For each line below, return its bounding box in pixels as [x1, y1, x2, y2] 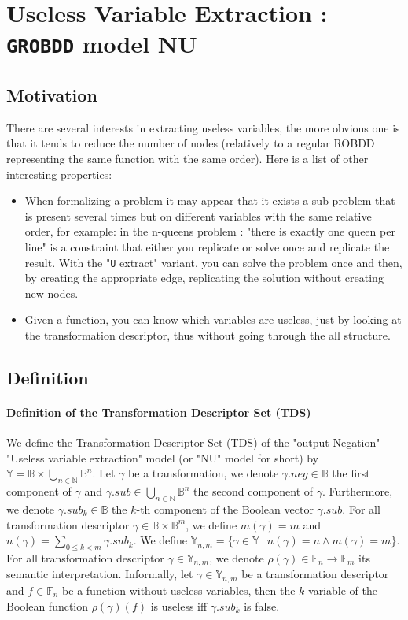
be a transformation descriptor [241, 566, 389, 582]
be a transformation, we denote [128, 465, 279, 481]
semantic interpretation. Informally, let [6, 566, 193, 582]
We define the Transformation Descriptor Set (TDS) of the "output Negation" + [6, 434, 393, 451]
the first [332, 465, 370, 481]
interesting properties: [6, 165, 112, 182]
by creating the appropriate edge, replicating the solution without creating [24, 269, 384, 286]
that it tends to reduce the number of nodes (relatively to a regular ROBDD [6, 135, 375, 151]
